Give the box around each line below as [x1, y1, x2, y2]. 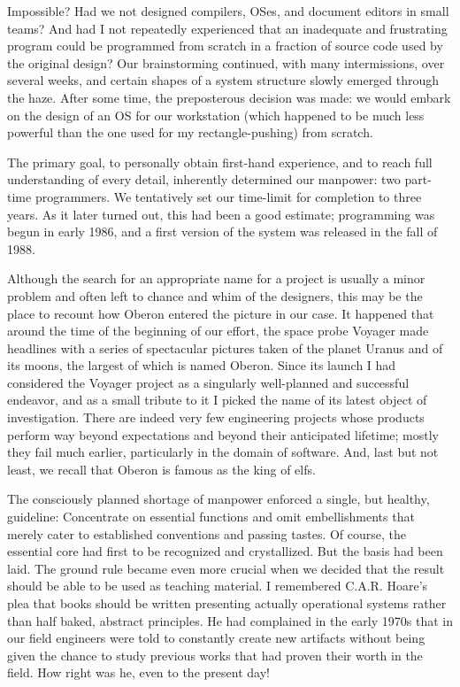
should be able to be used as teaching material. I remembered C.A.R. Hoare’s [7, 576, 428, 595]
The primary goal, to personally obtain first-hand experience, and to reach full [7, 152, 433, 171]
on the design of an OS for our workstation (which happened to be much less [7, 105, 425, 124]
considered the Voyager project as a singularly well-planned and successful [7, 373, 410, 391]
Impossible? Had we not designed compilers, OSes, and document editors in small [7, 2, 449, 19]
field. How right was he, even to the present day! [7, 663, 270, 682]
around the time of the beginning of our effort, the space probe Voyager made [7, 321, 429, 340]
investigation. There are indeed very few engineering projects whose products [7, 408, 425, 427]
